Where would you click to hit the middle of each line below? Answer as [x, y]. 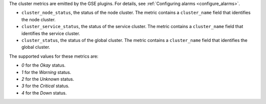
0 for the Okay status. [44, 65]
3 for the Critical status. [46, 86]
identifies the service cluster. [51, 33]
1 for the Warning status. [46, 72]
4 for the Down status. [44, 93]
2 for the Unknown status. [48, 79]
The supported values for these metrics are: [54, 56]
